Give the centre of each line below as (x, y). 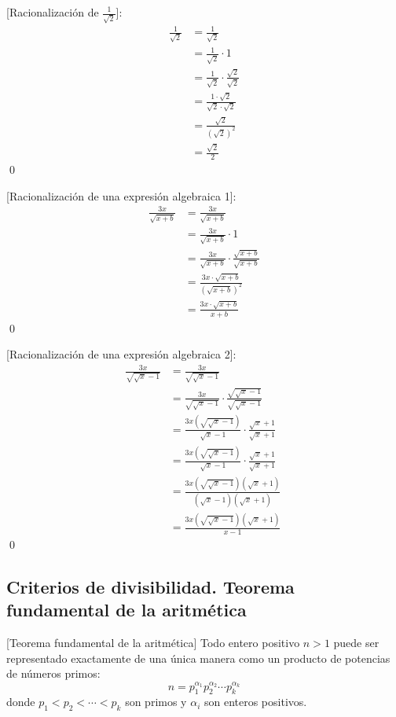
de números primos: (53, 673)
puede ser (356, 643)
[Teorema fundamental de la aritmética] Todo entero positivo (153, 643)
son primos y (156, 702)
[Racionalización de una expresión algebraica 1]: (121, 195)
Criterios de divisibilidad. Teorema (150, 586)
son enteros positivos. (255, 702)
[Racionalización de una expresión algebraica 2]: (121, 354)
